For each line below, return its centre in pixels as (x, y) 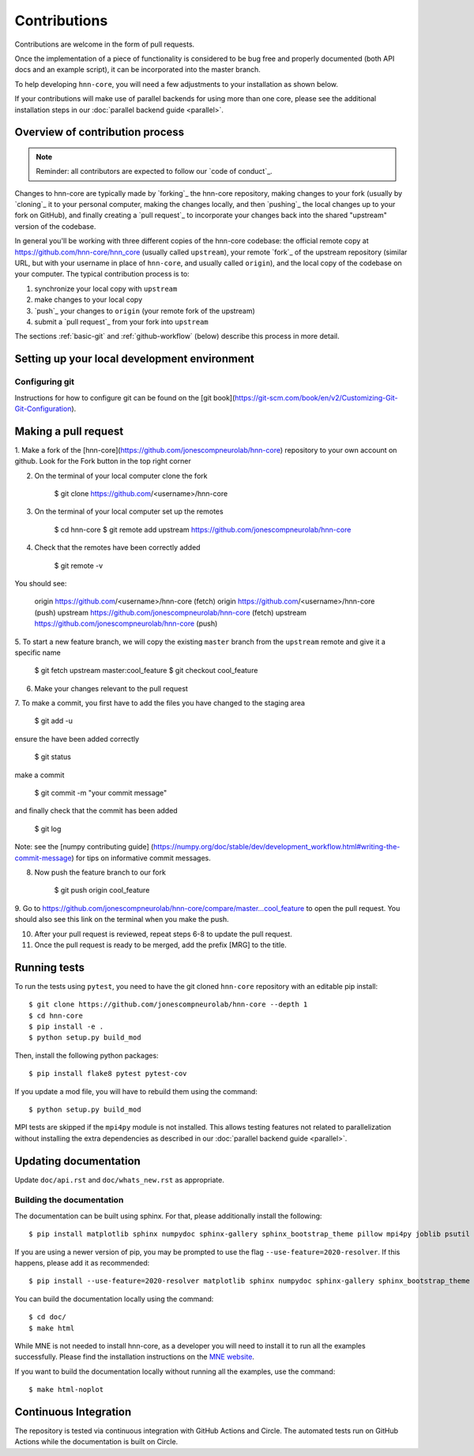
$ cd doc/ (47, 1317)
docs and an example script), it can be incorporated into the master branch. (137, 70)
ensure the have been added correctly (77, 739)
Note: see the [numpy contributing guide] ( (84, 847)
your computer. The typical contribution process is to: (102, 274)
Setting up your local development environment (134, 359)
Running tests (50, 967)
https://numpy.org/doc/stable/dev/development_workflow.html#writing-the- (276, 847)
